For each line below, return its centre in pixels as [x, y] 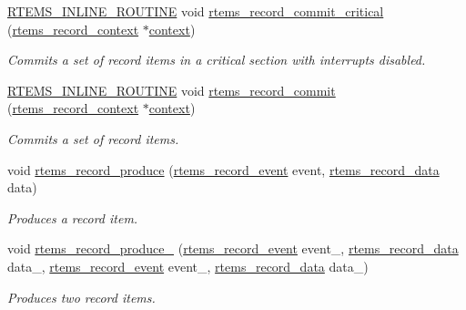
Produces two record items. [81, 297]
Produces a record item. [73, 217]
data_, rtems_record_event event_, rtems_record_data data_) [188, 266]
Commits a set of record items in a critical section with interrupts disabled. [217, 60]
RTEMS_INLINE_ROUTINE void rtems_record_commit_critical [196, 11]
